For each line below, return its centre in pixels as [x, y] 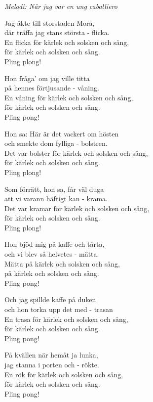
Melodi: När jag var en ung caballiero [61, 6]
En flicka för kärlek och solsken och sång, [67, 42]
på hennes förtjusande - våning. [52, 88]
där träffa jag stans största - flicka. [57, 32]
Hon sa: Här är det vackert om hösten [62, 133]
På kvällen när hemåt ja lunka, [51, 355]
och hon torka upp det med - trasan [59, 309]
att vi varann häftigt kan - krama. [56, 199]
